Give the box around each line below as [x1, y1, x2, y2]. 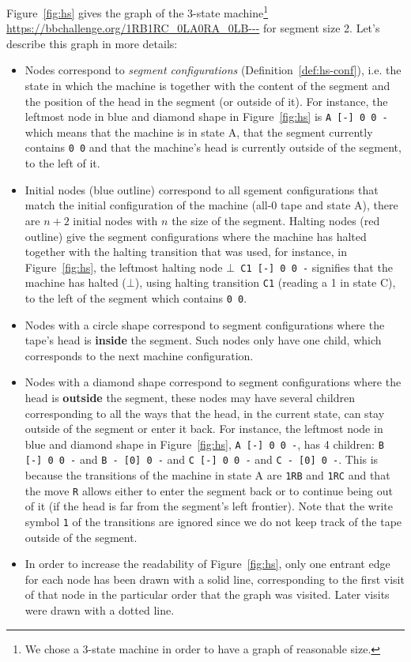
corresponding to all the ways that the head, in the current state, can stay [25, 404, 385, 421]
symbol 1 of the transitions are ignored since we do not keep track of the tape [25, 513, 402, 530]
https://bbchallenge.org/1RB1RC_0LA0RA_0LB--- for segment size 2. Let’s [6, 20, 380, 36]
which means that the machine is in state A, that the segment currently [25, 123, 373, 140]
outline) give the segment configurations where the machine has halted [25, 228, 367, 244]
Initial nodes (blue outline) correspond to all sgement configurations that [25, 181, 379, 197]
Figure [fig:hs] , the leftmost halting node [25, 258, 223, 275]
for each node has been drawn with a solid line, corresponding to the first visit [25, 570, 405, 587]
